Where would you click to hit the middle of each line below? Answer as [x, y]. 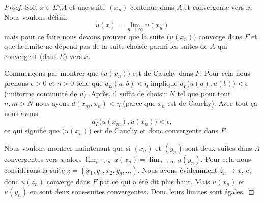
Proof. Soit [21, 7]
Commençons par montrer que [51, 73]
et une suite [87, 7]
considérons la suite [35, 170]
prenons [16, 83]
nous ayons [52, 103]
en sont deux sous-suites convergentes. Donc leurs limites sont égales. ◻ [142, 191]
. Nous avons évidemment [178, 170]
